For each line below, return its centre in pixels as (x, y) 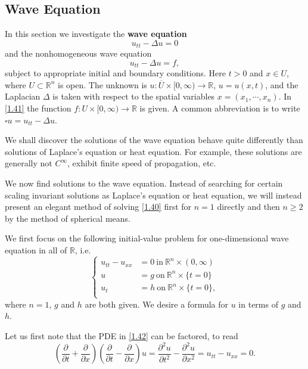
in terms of (258, 304)
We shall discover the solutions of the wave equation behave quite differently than (154, 140)
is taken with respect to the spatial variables (134, 96)
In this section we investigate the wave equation (96, 34)
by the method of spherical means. (68, 218)
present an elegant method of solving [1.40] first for (98, 207)
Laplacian (23, 96)
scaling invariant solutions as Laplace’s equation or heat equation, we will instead (153, 195)
